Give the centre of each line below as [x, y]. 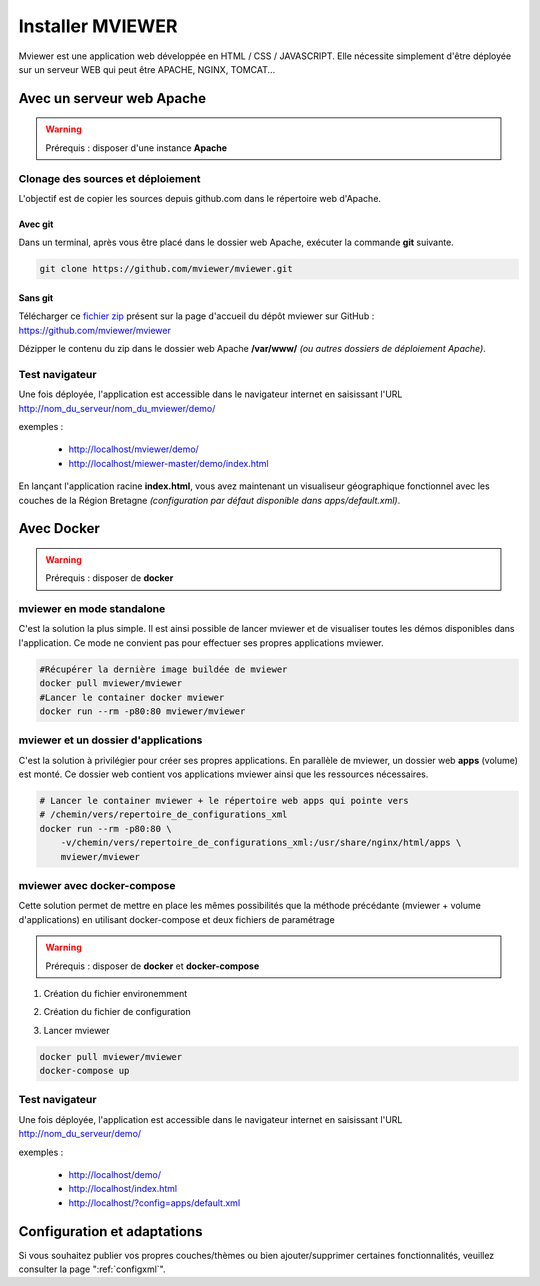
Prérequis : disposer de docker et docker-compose [152, 966]
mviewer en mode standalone [92, 609]
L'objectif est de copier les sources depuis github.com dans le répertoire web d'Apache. [200, 198]
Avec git [36, 224]
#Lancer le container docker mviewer [132, 697]
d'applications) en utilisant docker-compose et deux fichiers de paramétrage [176, 919]
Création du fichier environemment [115, 993]
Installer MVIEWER [98, 26]
